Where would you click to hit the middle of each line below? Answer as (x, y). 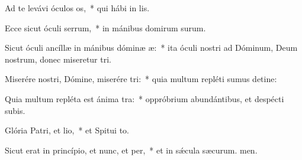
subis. (15, 110)
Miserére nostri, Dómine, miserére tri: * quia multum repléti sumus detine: (141, 79)
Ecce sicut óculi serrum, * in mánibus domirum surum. (105, 27)
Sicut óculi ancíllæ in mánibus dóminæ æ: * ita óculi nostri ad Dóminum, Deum (151, 48)
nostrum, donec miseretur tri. (58, 59)
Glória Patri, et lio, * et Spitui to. (67, 130)
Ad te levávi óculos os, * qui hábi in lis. (77, 8)
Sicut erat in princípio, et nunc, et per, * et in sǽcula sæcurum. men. (131, 150)
